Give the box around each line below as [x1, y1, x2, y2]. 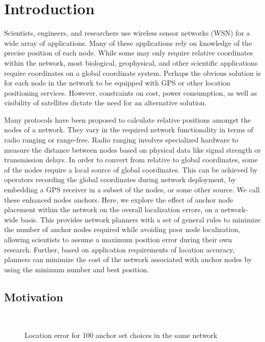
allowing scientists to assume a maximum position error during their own [4, 234, 232, 244]
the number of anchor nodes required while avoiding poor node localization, [4, 224, 241, 235]
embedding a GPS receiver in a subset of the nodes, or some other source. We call [4, 184, 260, 195]
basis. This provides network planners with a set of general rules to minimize [20, 214, 261, 224]
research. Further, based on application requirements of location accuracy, [4, 244, 235, 254]
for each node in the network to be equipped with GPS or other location [4, 77, 230, 88]
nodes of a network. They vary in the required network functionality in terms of [4, 124, 253, 135]
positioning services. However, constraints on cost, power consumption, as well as [4, 87, 257, 98]
